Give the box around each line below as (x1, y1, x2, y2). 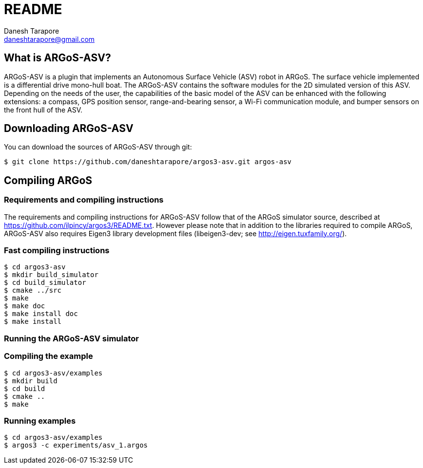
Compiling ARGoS (4, 174, 93, 187)
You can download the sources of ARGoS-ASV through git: (4, 143, 192, 151)
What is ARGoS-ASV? (4, 52, 111, 64)
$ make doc (4, 302, 45, 310)
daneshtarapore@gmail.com (4, 35, 95, 43)
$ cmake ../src (4, 286, 62, 295)
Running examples (4, 415, 76, 426)
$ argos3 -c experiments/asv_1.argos (4, 441, 148, 449)
